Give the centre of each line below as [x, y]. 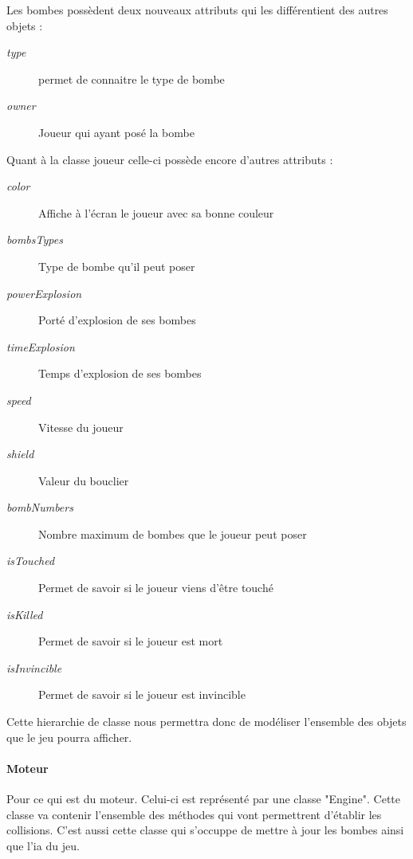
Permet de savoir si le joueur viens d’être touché [156, 588]
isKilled [25, 614]
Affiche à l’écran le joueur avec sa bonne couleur [156, 212]
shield [20, 454]
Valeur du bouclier [84, 480]
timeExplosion [41, 346]
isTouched [31, 561]
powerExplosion [44, 293]
